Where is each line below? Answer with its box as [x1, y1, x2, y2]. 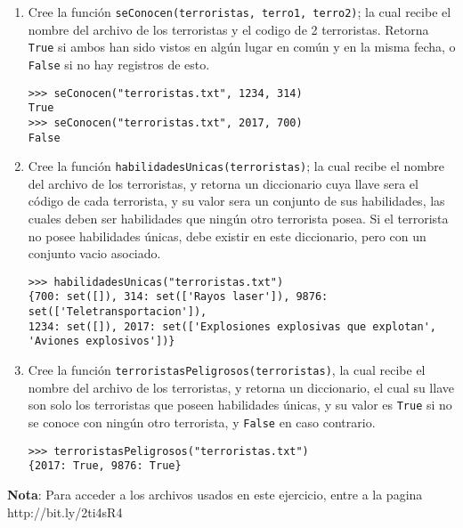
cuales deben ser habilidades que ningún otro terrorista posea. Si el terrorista [28, 209, 449, 228]
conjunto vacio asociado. [28, 244, 161, 263]
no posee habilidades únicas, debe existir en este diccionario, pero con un [28, 226, 426, 245]
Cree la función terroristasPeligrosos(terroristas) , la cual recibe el [28, 361, 426, 379]
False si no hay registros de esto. [28, 54, 210, 73]
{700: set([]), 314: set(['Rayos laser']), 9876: [28, 290, 329, 304]
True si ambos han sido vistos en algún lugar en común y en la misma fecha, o [28, 37, 456, 56]
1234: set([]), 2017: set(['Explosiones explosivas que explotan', [28, 320, 436, 333]
